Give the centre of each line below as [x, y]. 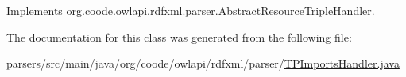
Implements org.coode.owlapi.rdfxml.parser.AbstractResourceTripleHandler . [191, 10]
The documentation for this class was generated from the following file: [179, 37]
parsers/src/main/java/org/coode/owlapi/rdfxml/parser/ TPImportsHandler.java [203, 63]
